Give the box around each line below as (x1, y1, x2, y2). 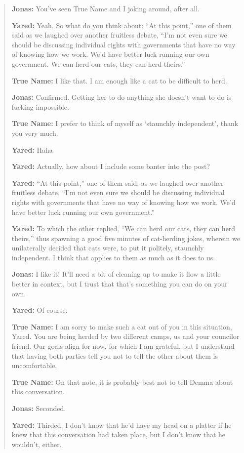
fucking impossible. (11, 101, 69, 112)
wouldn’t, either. (11, 439, 62, 449)
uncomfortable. (11, 360, 57, 371)
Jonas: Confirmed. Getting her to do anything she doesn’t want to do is (11, 92, 232, 102)
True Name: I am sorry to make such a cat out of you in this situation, (11, 321, 232, 331)
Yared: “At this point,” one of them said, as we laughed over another (11, 177, 224, 188)
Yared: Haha (11, 144, 53, 155)
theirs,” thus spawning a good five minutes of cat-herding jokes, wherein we (11, 233, 240, 243)
